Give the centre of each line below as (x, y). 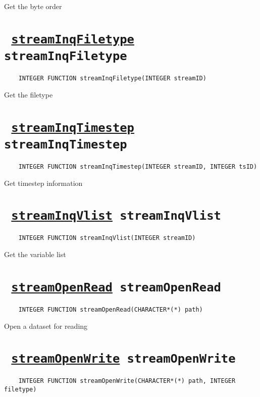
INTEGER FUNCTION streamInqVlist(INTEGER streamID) (107, 238)
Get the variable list (35, 254)
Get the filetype (29, 94)
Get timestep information (43, 183)
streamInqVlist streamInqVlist (116, 216)
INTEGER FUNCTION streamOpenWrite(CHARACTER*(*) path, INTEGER (127, 381)
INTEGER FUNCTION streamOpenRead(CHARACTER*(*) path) (111, 309)
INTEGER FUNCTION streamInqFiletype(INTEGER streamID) (112, 79)
